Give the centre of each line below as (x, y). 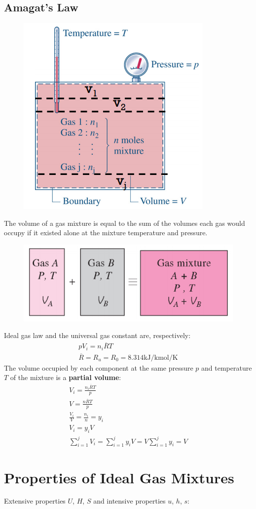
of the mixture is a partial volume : (66, 377)
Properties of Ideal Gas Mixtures (119, 477)
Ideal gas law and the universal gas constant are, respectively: (97, 335)
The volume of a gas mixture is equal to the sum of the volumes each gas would (125, 223)
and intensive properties (129, 501)
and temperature (227, 367)
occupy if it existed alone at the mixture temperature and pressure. (106, 233)
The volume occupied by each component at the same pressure (99, 367)
